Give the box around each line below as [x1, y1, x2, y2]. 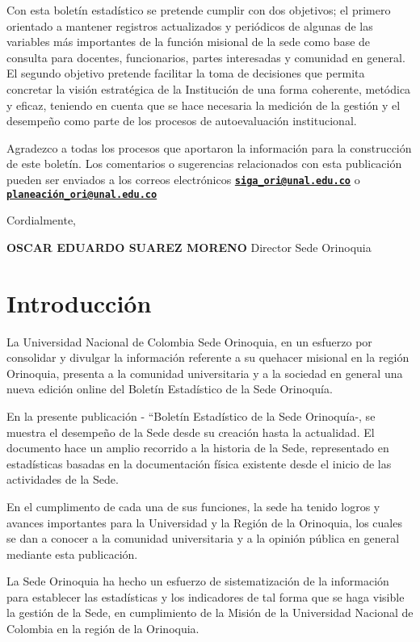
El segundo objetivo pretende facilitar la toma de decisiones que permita [6, 65, 365, 82]
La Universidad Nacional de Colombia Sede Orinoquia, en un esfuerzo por [6, 333, 372, 350]
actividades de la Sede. [6, 471, 119, 488]
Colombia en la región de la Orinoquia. [6, 620, 199, 637]
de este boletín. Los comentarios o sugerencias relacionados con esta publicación [6, 155, 402, 172]
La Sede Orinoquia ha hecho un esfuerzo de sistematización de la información [6, 573, 389, 590]
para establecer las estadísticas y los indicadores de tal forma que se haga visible [6, 588, 405, 605]
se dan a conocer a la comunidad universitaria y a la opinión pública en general [6, 530, 400, 547]
